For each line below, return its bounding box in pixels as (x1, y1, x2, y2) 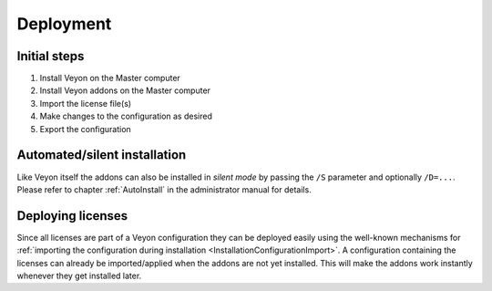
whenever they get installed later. (16, 270, 142, 281)
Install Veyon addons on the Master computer (39, 85, 211, 96)
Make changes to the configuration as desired (39, 110, 213, 122)
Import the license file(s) (39, 98, 132, 109)
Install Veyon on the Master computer (39, 73, 181, 84)
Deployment (16, 14, 112, 34)
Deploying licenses (16, 208, 128, 223)
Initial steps (16, 48, 85, 64)
